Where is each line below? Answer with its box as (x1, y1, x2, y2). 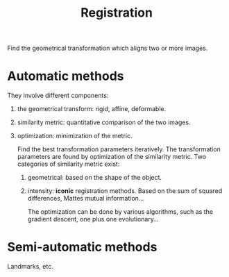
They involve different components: (7, 92, 109, 100)
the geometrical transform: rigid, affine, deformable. (17, 105, 167, 113)
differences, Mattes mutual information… (27, 194, 144, 203)
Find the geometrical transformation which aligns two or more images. (7, 44, 208, 53)
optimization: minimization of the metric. (17, 132, 133, 140)
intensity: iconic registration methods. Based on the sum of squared (27, 187, 223, 195)
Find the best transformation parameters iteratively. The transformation (17, 145, 221, 153)
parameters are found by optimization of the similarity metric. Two (17, 153, 207, 161)
